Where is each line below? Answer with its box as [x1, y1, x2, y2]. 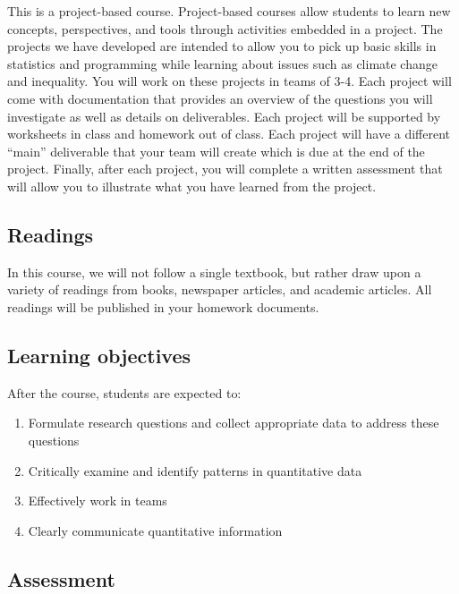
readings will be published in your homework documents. [7, 297, 319, 316]
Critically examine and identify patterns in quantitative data [28, 461, 362, 479]
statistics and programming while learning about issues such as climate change [7, 54, 438, 72]
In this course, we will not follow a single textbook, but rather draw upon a [7, 262, 421, 281]
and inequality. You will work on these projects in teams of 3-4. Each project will [7, 72, 452, 90]
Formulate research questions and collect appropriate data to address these [28, 413, 439, 432]
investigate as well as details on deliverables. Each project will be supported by [7, 106, 441, 125]
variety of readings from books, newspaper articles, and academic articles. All [7, 280, 432, 299]
